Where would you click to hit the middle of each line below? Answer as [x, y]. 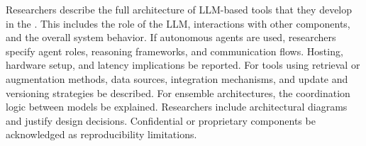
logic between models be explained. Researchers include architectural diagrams [177, 107]
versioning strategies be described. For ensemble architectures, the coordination [178, 92]
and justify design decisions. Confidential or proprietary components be [161, 120]
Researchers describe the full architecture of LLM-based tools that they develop [179, 9]
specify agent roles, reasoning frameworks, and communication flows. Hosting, [174, 51]
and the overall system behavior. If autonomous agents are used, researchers [171, 37]
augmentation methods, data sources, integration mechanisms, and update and [177, 78]
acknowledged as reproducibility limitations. [101, 134]
